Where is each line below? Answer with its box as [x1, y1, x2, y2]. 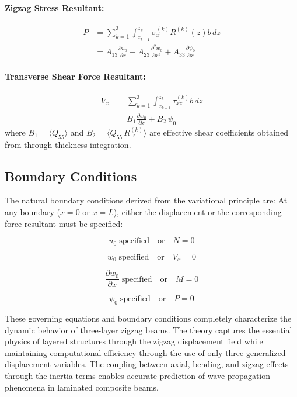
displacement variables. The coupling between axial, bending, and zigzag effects [5, 358, 289, 370]
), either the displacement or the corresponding [113, 205, 282, 218]
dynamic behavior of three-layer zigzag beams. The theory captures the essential [5, 323, 292, 336]
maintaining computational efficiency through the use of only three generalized [5, 346, 286, 358]
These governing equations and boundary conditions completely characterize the [5, 312, 292, 324]
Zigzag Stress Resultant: [5, 1, 104, 13]
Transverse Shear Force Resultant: [5, 70, 146, 82]
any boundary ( [5, 205, 60, 218]
